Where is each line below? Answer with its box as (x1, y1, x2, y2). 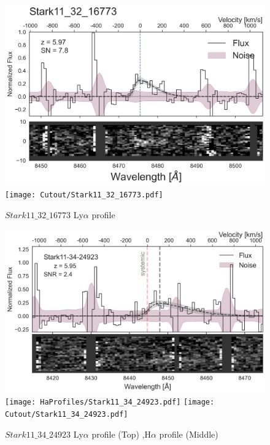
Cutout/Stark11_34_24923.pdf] (5, 410, 128, 419)
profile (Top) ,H (91, 427, 151, 440)
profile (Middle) (159, 427, 218, 440)
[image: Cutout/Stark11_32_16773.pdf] (5, 190, 163, 199)
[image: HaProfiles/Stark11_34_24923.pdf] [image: (5, 398, 215, 407)
